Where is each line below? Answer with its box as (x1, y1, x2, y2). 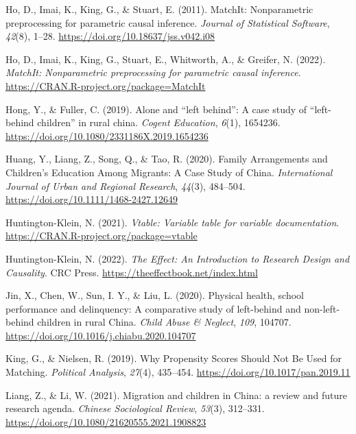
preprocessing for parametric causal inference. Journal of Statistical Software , (5, 15, 330, 29)
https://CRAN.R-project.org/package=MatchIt (5, 78, 206, 93)
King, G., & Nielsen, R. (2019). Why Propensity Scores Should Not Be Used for (5, 351, 342, 365)
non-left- (304, 301, 340, 315)
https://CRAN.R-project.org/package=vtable (5, 228, 198, 243)
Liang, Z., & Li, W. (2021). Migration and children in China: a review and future (5, 387, 348, 402)
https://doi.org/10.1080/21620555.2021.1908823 (5, 414, 206, 429)
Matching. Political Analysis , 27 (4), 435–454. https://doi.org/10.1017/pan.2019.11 (5, 365, 351, 379)
